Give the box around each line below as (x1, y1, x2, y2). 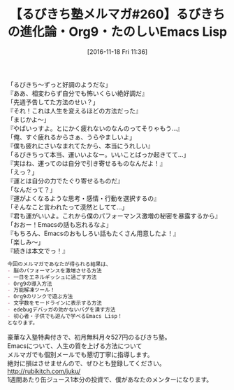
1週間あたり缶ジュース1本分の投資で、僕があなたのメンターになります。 (7, 375, 213, 384)
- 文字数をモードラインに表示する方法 (7, 300, 103, 307)
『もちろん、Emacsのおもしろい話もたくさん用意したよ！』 (7, 229, 180, 237)
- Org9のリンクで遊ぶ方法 (7, 293, 73, 300)
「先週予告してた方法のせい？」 (7, 97, 99, 106)
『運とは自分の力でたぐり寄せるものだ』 (7, 176, 124, 185)
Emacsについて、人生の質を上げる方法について (7, 341, 142, 350)
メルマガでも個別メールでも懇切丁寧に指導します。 (7, 350, 154, 358)
